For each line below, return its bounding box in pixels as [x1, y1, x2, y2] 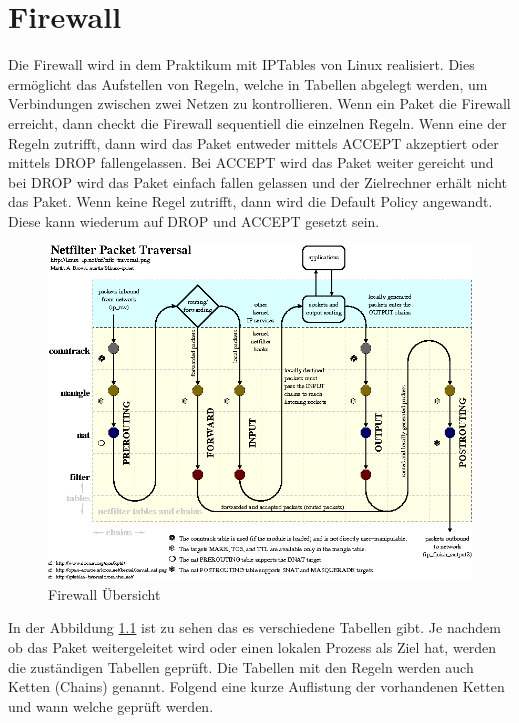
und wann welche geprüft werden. [8, 695, 214, 716]
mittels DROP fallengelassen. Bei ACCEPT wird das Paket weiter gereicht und [8, 152, 494, 173]
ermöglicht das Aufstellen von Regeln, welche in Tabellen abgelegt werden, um [8, 73, 488, 94]
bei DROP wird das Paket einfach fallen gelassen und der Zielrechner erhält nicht [8, 171, 507, 192]
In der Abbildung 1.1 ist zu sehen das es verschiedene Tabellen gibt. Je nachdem [8, 617, 501, 638]
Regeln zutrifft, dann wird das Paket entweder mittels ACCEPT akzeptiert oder [8, 132, 499, 153]
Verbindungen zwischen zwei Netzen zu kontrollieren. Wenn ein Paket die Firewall [8, 93, 511, 114]
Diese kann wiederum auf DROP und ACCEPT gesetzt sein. [8, 210, 380, 231]
